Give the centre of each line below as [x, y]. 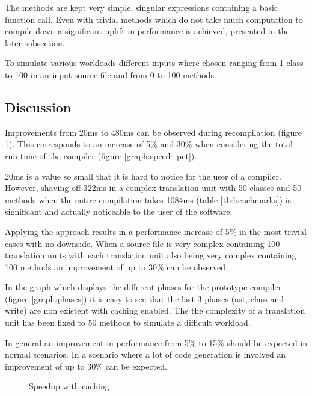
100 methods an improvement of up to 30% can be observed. [116, 267]
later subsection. [35, 42]
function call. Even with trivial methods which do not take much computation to [154, 19]
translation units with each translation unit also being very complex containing [151, 255]
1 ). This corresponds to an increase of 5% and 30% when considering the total [149, 144]
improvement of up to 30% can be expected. [86, 366]
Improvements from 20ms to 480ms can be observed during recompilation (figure [154, 132]
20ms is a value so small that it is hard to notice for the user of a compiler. [143, 176]
